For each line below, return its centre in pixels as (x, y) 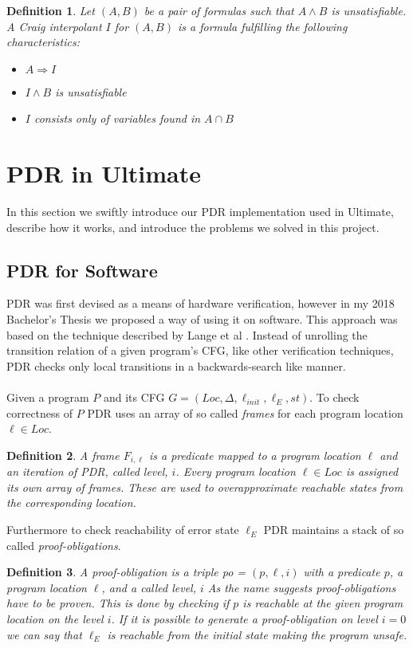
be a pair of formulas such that (219, 10)
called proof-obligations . (64, 545)
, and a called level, (149, 587)
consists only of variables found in (117, 118)
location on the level (55, 619)
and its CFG (134, 397)
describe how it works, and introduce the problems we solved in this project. (193, 227)
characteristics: (43, 42)
